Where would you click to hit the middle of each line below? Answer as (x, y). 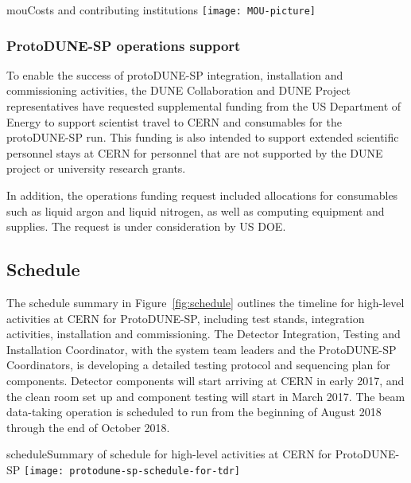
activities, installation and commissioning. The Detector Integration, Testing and (204, 334)
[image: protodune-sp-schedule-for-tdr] (132, 471)
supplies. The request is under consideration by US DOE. (146, 226)
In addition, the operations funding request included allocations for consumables (202, 195)
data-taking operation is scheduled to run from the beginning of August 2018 (194, 412)
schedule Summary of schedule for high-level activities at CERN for (169, 454)
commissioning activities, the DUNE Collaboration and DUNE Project (178, 90)
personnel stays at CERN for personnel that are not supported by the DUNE (195, 152)
